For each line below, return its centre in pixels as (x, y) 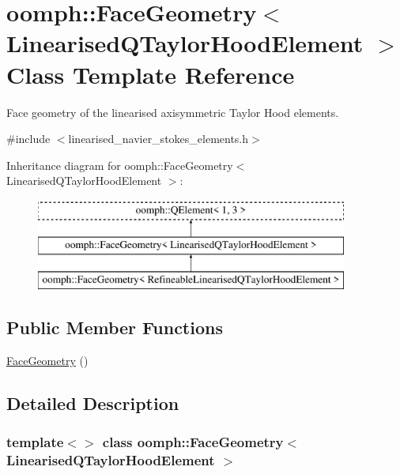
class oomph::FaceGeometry (193, 442)
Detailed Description (93, 403)
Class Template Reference (151, 74)
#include (28, 139)
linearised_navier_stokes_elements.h (158, 139)
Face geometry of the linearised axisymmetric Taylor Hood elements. (173, 112)
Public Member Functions (115, 327)
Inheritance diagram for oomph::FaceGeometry (120, 165)
